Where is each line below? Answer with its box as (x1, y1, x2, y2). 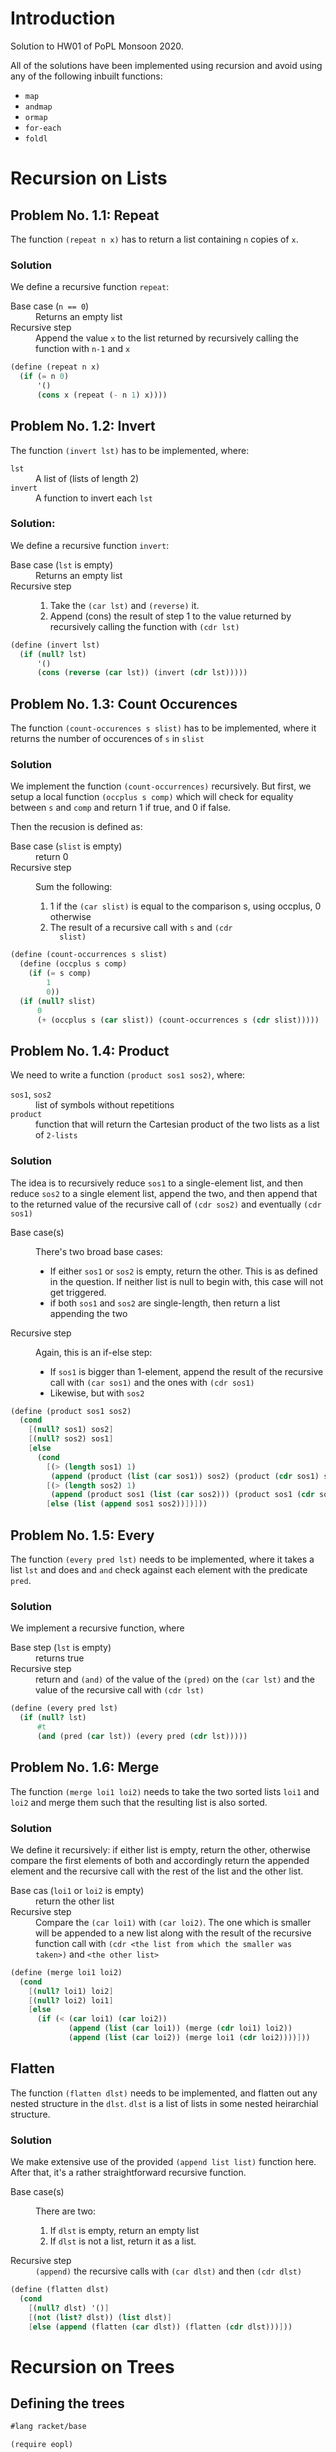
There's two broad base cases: (35, 1245, 163, 1257)
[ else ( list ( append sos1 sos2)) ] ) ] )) (46, 1499, 208, 1509)
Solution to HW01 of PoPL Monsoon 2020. (10, 40, 184, 52)
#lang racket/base (10, 2422, 87, 2432)
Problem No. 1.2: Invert (10, 418, 156, 435)
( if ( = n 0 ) (19, 372, 70, 382)
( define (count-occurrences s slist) (10, 950, 168, 960)
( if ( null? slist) (19, 996, 97, 1006)
